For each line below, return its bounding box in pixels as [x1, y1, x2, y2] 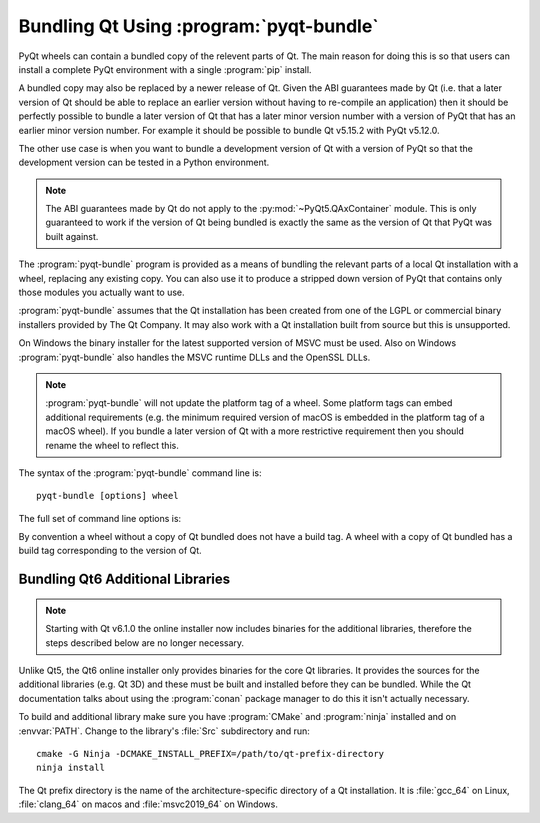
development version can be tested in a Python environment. [18, 156, 270, 169]
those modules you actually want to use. [18, 286, 185, 299]
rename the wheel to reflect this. [45, 439, 179, 451]
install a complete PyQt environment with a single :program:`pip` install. [18, 63, 312, 75]
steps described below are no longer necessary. [45, 636, 245, 649]
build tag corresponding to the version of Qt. [18, 545, 202, 557]
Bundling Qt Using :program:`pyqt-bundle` [18, 15, 379, 37]
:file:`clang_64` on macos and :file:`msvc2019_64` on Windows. [18, 798, 279, 810]
